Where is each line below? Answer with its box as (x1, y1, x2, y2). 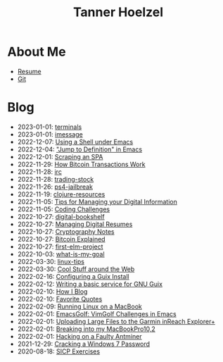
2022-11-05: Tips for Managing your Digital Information (17, 197, 177, 206)
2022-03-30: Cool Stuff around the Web (17, 265, 135, 273)
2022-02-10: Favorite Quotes (17, 294, 103, 303)
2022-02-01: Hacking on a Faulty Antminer (17, 332, 142, 340)
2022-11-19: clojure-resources (17, 189, 106, 198)
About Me (7, 44, 66, 60)
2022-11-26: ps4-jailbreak (17, 182, 94, 191)
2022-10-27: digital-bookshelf (17, 212, 105, 220)
